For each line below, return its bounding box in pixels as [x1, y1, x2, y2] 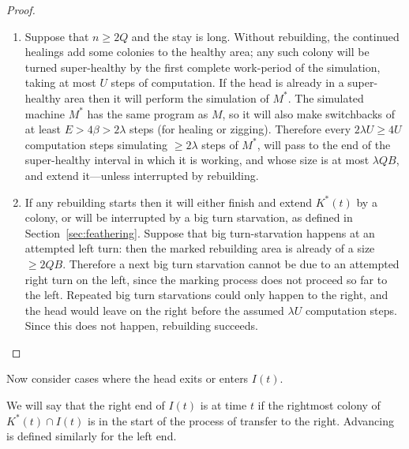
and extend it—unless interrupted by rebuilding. [24, 167, 259, 183]
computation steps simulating [24, 136, 168, 152]
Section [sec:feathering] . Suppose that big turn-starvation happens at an [24, 224, 375, 241]
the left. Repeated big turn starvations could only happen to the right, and [24, 286, 388, 303]
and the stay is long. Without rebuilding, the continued [131, 28, 400, 44]
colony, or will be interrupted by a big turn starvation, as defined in [24, 209, 353, 226]
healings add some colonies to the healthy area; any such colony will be [24, 43, 370, 60]
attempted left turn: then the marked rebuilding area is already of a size [24, 240, 375, 256]
